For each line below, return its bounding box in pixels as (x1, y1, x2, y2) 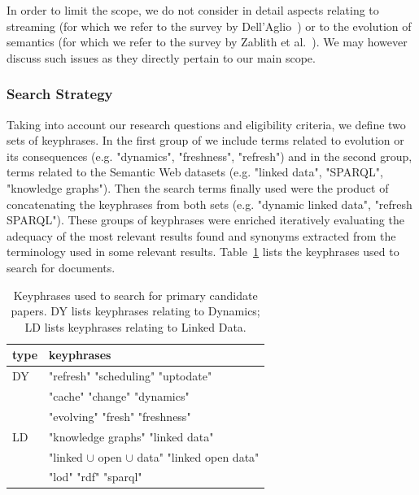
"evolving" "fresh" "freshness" (49, 407, 191, 424)
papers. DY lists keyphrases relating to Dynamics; (11, 302, 260, 319)
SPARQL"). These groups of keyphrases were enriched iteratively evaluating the (7, 211, 404, 228)
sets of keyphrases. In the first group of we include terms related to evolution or (7, 132, 404, 149)
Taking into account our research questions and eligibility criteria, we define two (7, 115, 406, 132)
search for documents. (7, 258, 116, 276)
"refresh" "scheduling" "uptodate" (49, 367, 212, 384)
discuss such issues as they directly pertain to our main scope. (7, 49, 316, 66)
